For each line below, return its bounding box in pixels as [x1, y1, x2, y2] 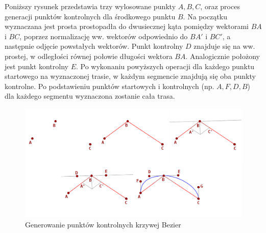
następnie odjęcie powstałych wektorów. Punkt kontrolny [5, 41, 183, 51]
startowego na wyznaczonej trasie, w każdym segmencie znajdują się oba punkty [5, 71, 256, 81]
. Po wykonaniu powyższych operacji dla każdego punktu [76, 61, 255, 71]
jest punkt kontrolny [5, 61, 68, 71]
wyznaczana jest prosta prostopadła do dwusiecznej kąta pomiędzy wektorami [5, 21, 249, 32]
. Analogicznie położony [185, 50, 260, 61]
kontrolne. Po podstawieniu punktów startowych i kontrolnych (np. [5, 80, 214, 91]
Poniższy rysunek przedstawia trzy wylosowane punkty [5, 1, 176, 11]
